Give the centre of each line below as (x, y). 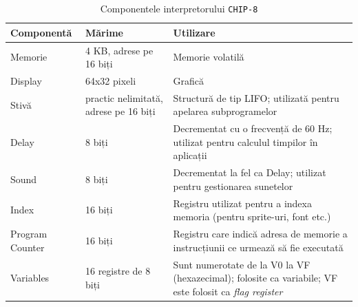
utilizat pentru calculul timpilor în (245, 141)
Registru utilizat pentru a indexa (242, 203)
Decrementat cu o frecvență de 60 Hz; (253, 128)
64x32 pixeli (110, 80)
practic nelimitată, (124, 97)
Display (26, 80)
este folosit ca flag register (228, 291)
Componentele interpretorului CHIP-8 (179, 8)
